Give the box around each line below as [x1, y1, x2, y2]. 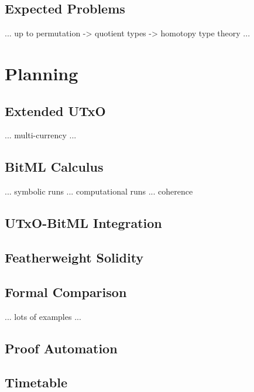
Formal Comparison [5, 282, 127, 301]
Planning [5, 61, 78, 85]
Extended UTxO [5, 101, 106, 120]
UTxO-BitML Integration [5, 214, 162, 232]
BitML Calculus [5, 158, 104, 176]
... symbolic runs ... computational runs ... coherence [5, 185, 193, 197]
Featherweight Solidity [5, 248, 144, 266]
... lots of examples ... [5, 310, 81, 322]
